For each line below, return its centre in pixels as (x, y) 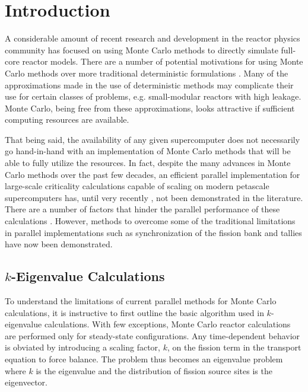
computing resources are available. (67, 119)
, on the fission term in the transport (234, 347)
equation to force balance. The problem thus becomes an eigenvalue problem (144, 358)
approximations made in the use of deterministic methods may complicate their (149, 85)
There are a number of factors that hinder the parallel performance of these (142, 209)
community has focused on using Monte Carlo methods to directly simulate (142, 50)
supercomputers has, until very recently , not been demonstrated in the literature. (154, 197)
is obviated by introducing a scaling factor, (82, 347)
